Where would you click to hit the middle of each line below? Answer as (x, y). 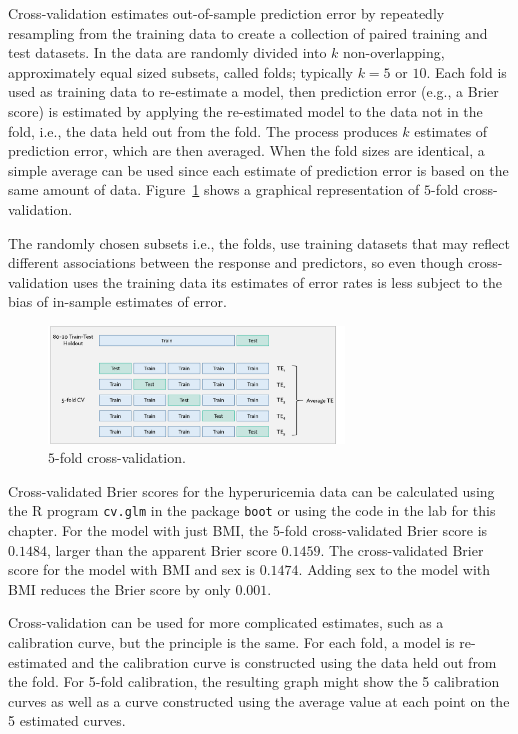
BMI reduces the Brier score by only (119, 588)
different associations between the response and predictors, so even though (236, 262)
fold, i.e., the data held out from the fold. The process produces (203, 130)
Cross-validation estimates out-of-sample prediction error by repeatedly (226, 13)
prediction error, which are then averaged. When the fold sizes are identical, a (246, 150)
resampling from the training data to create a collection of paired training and (248, 32)
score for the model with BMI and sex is (132, 569)
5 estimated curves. (67, 720)
